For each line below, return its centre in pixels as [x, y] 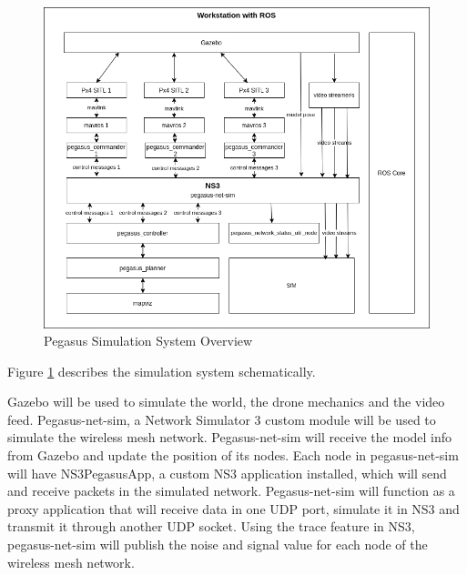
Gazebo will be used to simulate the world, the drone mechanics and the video [226, 402]
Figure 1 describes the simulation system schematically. [162, 371]
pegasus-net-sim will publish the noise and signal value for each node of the [218, 545]
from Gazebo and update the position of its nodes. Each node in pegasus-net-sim [233, 455]
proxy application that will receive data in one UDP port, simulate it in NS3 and [233, 508]
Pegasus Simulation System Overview [148, 341]
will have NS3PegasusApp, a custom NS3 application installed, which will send [227, 473]
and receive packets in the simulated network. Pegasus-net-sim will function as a [231, 491]
